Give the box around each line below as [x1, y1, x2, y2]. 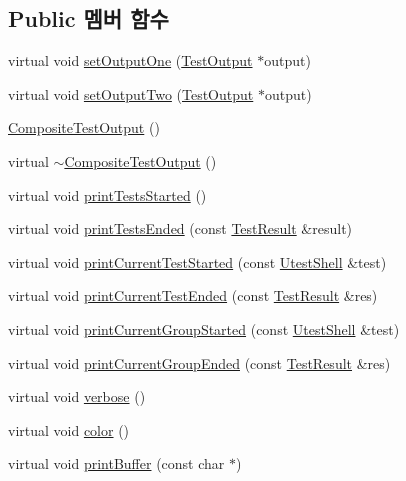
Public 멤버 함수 [8, 3, 169, 34]
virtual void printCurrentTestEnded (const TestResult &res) [8, 285, 378, 306]
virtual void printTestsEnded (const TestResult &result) [8, 218, 353, 239]
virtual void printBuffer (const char [8, 453, 225, 474]
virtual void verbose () [8, 386, 146, 407]
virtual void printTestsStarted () [8, 184, 207, 205]
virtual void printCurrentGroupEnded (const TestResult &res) [8, 352, 391, 373]
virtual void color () [8, 419, 130, 440]
